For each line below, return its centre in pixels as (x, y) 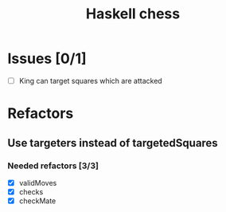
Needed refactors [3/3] (53, 166)
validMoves (38, 183)
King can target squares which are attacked (90, 80)
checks (31, 191)
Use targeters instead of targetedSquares (113, 143)
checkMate (37, 201)
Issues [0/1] (47, 59)
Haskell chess (133, 14)
